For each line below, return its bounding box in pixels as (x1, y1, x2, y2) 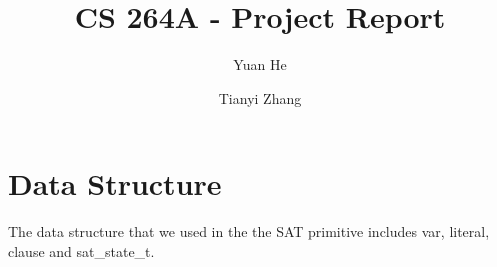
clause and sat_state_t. (8, 240, 155, 261)
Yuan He (233, 54, 287, 75)
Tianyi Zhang (218, 87, 302, 108)
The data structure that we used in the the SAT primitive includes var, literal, (8, 221, 490, 242)
